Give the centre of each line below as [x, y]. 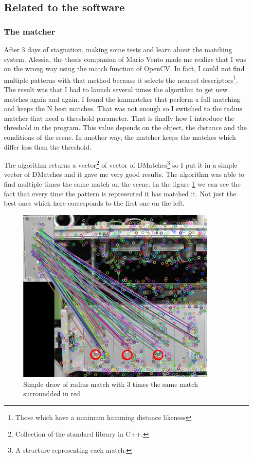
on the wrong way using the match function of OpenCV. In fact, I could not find [124, 68]
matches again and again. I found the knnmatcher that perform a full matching [122, 99]
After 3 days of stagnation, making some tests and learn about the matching [118, 49]
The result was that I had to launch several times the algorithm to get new [116, 89]
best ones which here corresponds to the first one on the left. [94, 203]
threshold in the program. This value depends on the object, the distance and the [125, 127]
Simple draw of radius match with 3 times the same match [111, 384]
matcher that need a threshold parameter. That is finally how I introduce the [119, 118]
